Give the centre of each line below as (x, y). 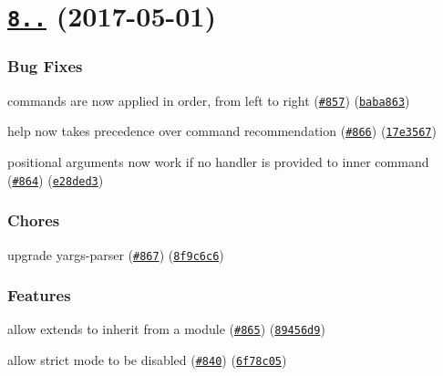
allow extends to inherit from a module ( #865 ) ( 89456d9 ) (166, 329)
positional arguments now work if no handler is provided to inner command (218, 162)
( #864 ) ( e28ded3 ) (56, 179)
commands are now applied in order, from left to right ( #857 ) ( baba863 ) (209, 100)
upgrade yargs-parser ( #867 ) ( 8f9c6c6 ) (116, 254)
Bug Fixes (45, 66)
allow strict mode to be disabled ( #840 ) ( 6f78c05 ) (147, 360)
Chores (34, 220)
